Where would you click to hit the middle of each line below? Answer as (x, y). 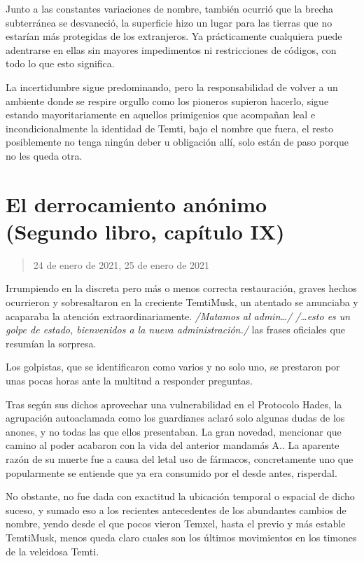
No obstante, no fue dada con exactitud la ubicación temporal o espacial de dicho (180, 496)
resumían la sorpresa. (51, 343)
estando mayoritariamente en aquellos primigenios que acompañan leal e (161, 115)
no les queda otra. (44, 155)
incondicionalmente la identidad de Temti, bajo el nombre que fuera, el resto (170, 128)
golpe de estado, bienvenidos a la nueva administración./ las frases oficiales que (175, 330)
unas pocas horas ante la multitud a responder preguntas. (129, 380)
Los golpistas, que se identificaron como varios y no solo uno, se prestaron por (173, 367)
